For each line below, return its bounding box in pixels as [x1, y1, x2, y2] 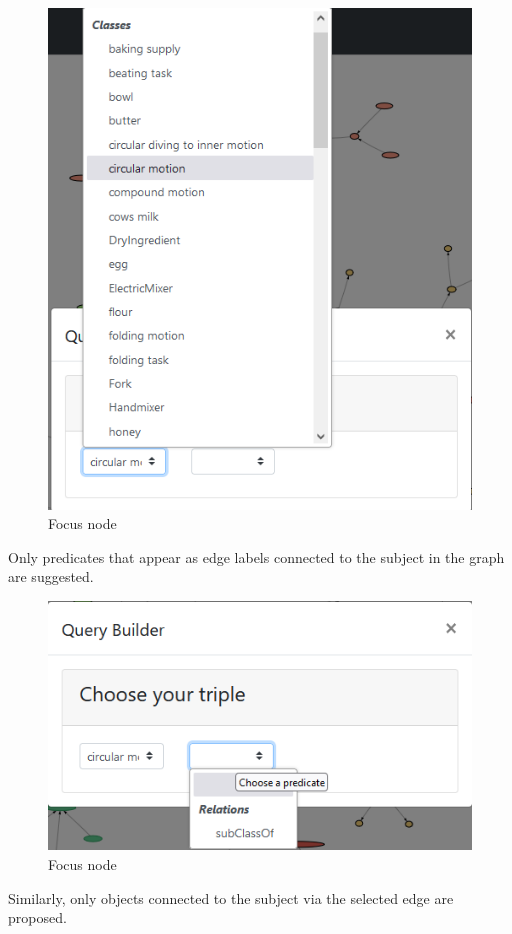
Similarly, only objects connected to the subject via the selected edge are [8, 887, 454, 908]
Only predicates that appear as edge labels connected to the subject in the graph [8, 546, 505, 567]
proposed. [8, 907, 67, 928]
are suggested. [8, 566, 94, 587]
